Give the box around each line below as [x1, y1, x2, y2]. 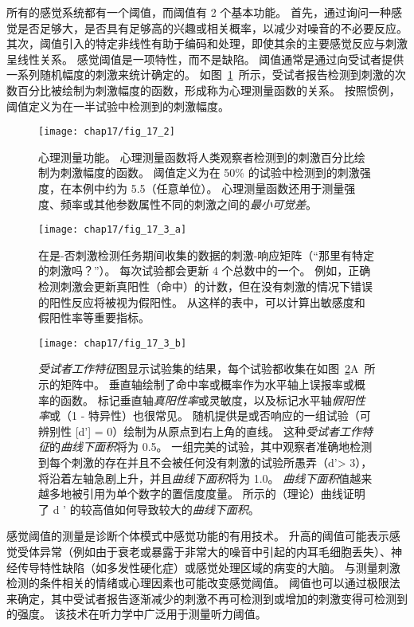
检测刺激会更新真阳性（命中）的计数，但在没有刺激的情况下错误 [38, 278, 373, 295]
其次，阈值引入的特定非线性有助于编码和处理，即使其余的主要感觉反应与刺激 [6, 35, 408, 52]
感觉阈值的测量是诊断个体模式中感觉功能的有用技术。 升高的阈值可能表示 [6, 527, 389, 544]
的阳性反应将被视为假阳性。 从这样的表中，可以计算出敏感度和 [38, 293, 365, 310]
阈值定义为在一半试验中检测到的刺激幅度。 [6, 97, 229, 114]
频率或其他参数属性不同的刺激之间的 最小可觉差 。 [60, 195, 317, 212]
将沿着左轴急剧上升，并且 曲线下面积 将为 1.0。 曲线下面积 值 [38, 469, 350, 486]
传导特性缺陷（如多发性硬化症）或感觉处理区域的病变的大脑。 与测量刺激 [17, 558, 400, 575]
